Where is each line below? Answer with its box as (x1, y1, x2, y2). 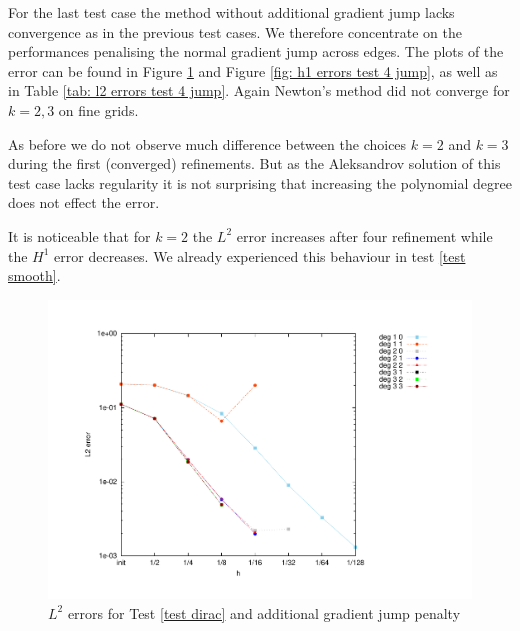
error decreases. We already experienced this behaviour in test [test (54, 245, 466, 266)
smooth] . (8, 265, 61, 286)
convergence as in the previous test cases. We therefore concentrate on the (8, 21, 462, 42)
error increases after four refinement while (236, 225, 493, 246)
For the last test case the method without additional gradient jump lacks (8, 2, 455, 22)
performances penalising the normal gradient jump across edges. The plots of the (8, 41, 504, 62)
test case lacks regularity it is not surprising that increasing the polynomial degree (8, 172, 512, 193)
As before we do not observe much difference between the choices (8, 133, 407, 154)
